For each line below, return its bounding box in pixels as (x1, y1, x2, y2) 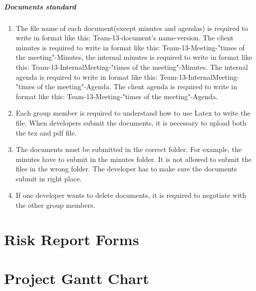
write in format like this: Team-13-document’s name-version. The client (15, 32, 234, 43)
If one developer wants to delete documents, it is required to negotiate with (15, 190, 247, 200)
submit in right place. (15, 173, 82, 183)
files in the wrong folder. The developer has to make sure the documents (15, 163, 237, 174)
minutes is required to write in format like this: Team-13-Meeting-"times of (15, 42, 245, 52)
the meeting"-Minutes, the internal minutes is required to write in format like (15, 52, 252, 62)
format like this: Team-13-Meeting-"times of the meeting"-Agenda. (15, 91, 218, 101)
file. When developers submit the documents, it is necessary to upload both (15, 117, 247, 128)
